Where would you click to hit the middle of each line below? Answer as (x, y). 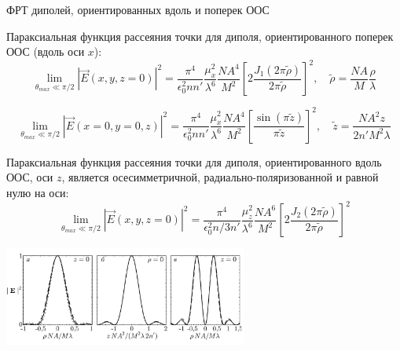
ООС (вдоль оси (46, 51)
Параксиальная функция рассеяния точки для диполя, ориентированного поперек (200, 36)
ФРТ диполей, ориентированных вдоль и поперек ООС (138, 9)
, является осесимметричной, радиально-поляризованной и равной (220, 177)
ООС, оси (30, 177)
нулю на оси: (38, 192)
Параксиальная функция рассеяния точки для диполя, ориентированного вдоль (194, 161)
